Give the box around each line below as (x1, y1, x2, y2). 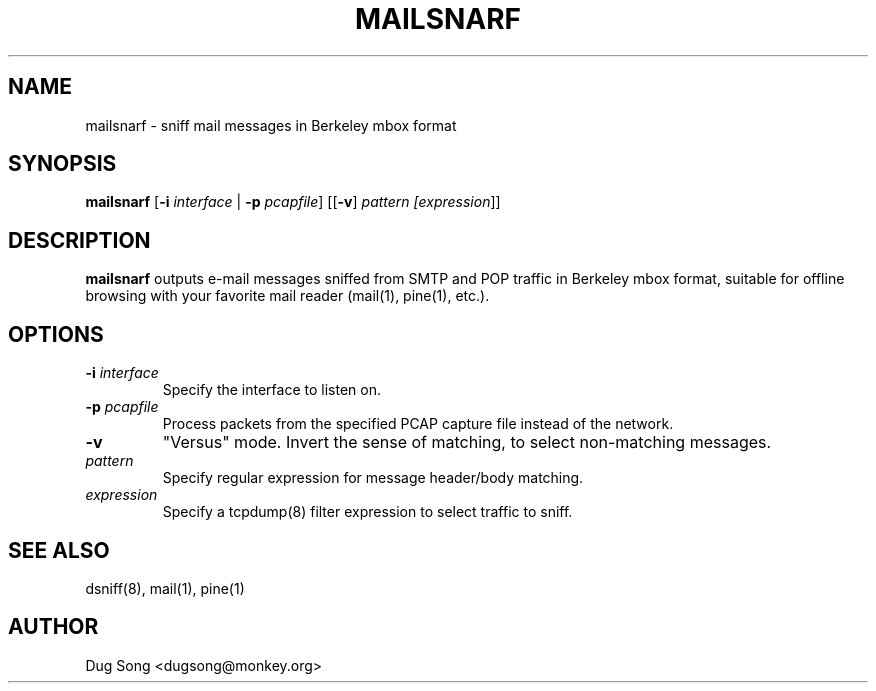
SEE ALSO (8, 537, 110, 563)
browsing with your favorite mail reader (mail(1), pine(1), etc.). (85, 287, 490, 305)
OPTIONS (8, 321, 104, 347)
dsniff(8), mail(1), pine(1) (85, 579, 245, 597)
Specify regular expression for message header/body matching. (162, 469, 584, 487)
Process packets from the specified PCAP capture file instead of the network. (162, 415, 674, 433)
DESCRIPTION (8, 227, 151, 253)
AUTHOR (8, 614, 99, 640)
